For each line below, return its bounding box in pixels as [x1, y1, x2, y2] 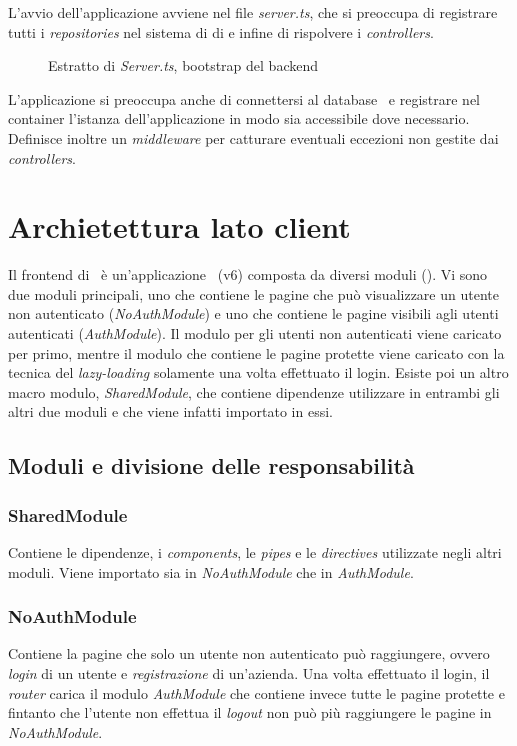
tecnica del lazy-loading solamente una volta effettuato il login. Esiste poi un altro [8, 362, 509, 383]
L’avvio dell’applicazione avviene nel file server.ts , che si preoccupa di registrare [8, 2, 498, 22]
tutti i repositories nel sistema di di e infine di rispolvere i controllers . [8, 21, 434, 42]
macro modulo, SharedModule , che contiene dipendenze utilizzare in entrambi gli [8, 381, 500, 402]
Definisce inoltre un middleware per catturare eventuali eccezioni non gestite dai [8, 127, 499, 148]
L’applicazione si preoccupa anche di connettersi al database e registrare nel [8, 88, 481, 109]
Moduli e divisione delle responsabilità [8, 450, 415, 481]
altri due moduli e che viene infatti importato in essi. [8, 401, 333, 422]
